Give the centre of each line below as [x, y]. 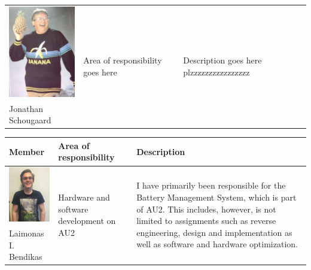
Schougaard [30, 120]
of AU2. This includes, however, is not [206, 209]
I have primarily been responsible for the [211, 185]
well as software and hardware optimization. [217, 244]
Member [27, 151]
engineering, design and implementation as [214, 232]
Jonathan [26, 108]
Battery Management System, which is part [217, 197]
